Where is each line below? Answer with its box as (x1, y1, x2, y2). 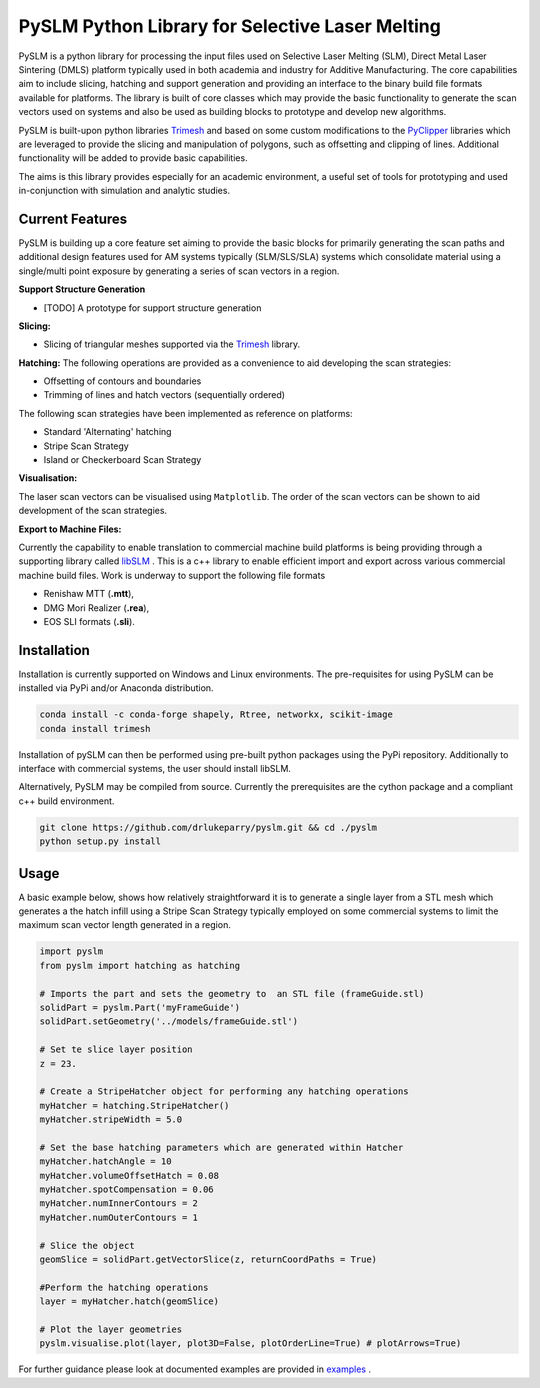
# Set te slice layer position (39, 1044, 194, 1055)
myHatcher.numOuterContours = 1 (39, 1211, 199, 1223)
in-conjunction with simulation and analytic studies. (18, 185, 230, 197)
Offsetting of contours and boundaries (43, 375, 202, 387)
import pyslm (39, 946, 104, 957)
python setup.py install (39, 836, 162, 847)
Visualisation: (18, 472, 78, 484)
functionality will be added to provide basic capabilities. (18, 152, 249, 164)
